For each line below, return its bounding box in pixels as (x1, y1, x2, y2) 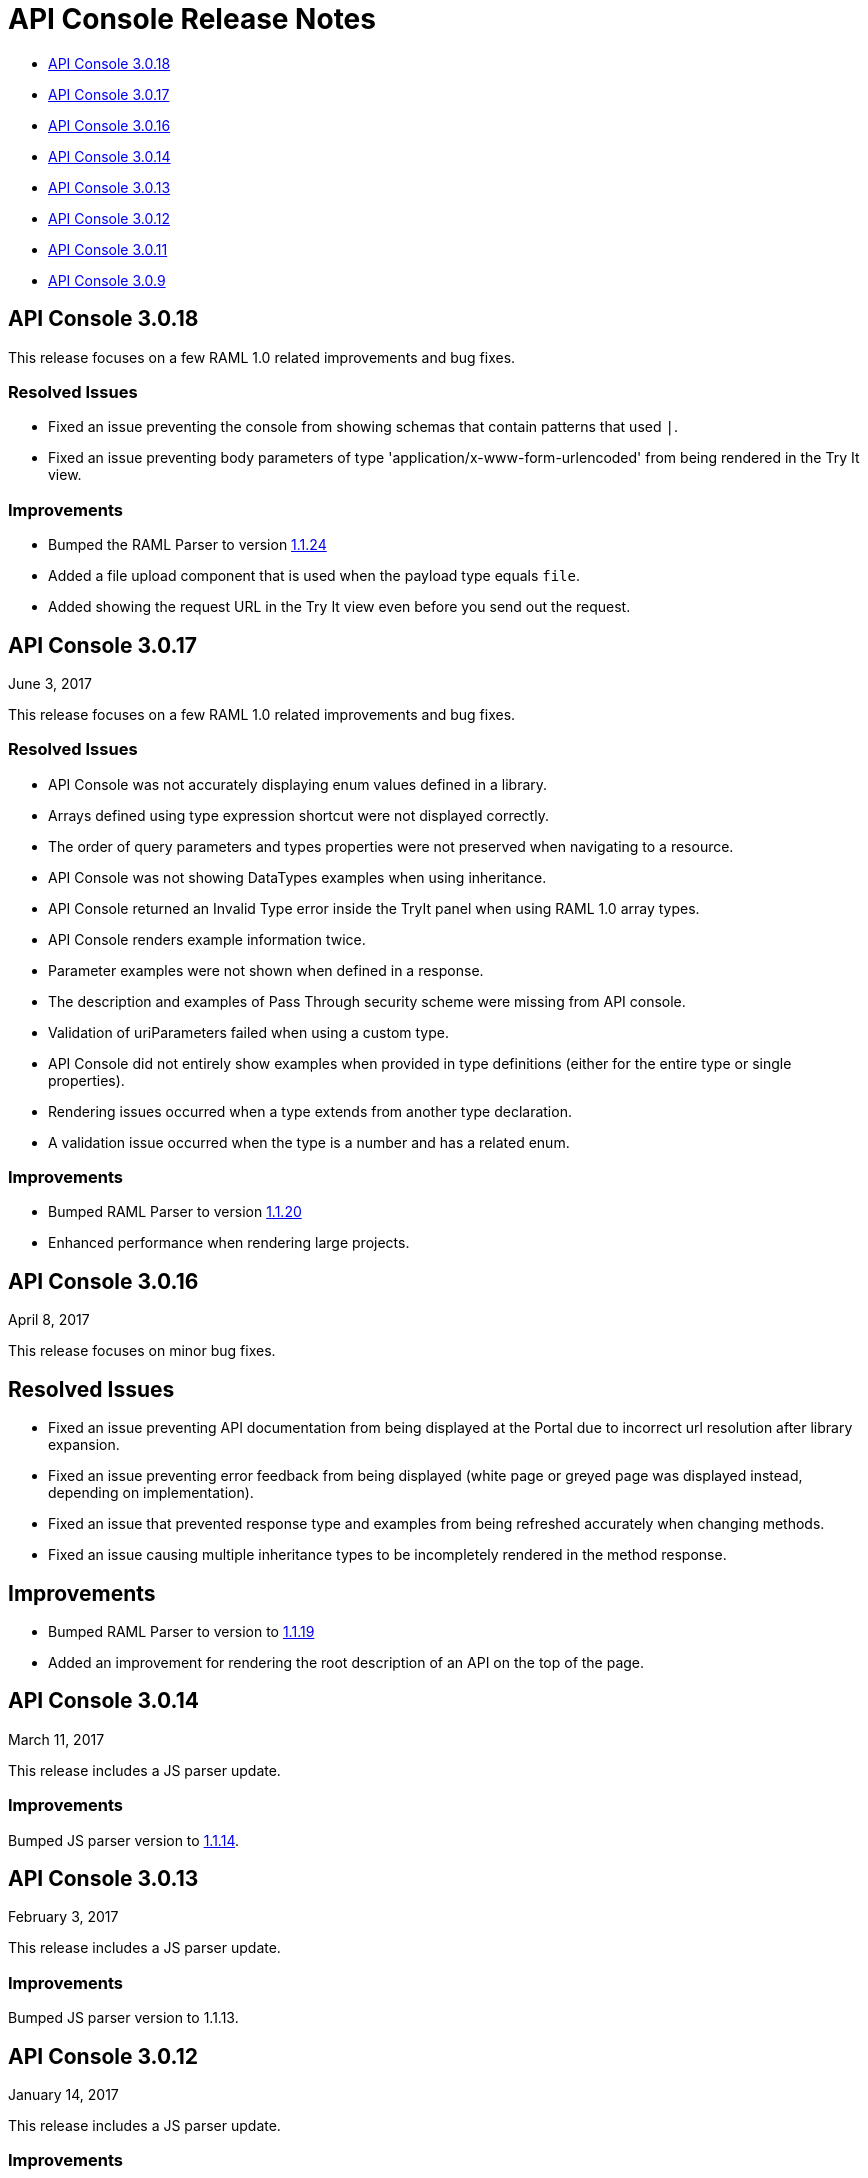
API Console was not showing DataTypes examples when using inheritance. (48, 868, 547, 886)
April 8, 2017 (8, 1311, 90, 1329)
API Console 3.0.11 (48, 240, 168, 258)
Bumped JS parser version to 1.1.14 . (8, 1831, 240, 1849)
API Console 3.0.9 (48, 271, 166, 289)
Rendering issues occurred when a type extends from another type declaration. (48, 1102, 572, 1120)
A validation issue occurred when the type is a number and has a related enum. (48, 1133, 570, 1151)
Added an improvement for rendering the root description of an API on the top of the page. (48, 1653, 645, 1671)
